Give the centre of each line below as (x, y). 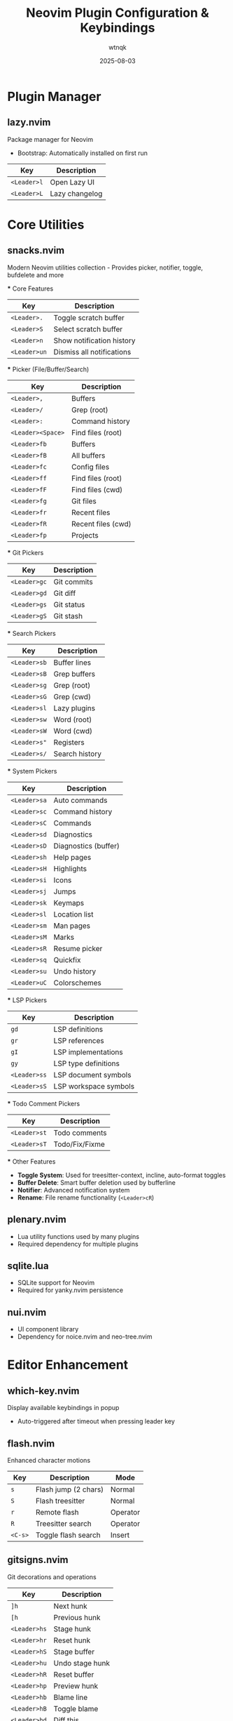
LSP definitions (78, 1029)
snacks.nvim (36, 251)
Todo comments (80, 1133)
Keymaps (69, 903)
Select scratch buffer (88, 329)
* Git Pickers (26, 552)
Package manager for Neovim (50, 139)
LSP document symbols (92, 1075)
